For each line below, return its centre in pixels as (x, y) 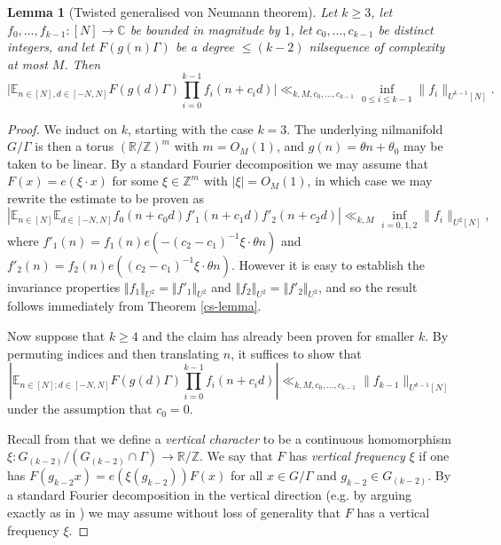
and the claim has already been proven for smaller (278, 336)
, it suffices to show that (296, 353)
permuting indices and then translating (114, 353)
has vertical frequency (347, 456)
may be (423, 146)
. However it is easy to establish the (328, 264)
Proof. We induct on (63, 128)
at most (27, 63)
